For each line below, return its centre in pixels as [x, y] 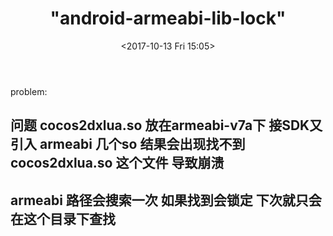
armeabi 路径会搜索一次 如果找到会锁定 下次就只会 [166, 200]
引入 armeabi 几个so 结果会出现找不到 [128, 144]
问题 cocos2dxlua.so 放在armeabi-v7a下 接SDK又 [166, 125]
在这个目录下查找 [63, 218]
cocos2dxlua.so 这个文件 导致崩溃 [117, 163]
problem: [29, 91]
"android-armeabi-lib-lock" [168, 18]
